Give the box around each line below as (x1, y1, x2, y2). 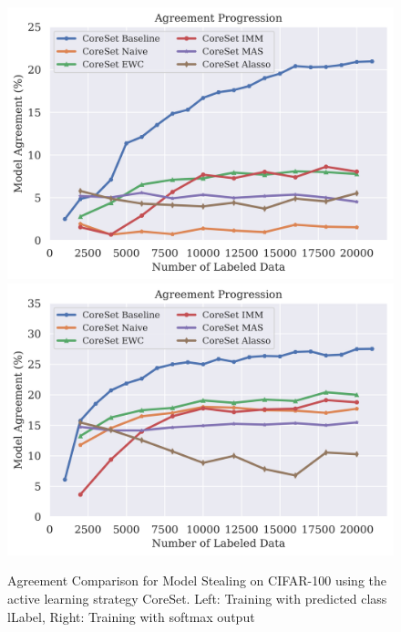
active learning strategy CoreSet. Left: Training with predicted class (7, 589, 387, 608)
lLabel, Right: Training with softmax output (7, 606, 255, 626)
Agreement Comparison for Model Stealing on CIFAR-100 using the (7, 571, 386, 590)
